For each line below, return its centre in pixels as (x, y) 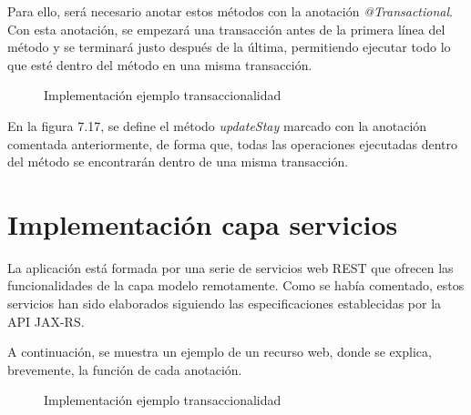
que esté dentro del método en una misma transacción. (160, 64)
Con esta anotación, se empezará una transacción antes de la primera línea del (226, 29)
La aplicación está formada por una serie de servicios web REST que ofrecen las (230, 267)
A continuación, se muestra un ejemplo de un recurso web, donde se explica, (220, 352)
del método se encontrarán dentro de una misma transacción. (178, 162)
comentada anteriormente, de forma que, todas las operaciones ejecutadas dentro (232, 143)
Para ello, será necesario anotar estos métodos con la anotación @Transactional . (230, 11)
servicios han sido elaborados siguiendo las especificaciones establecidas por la (225, 304)
